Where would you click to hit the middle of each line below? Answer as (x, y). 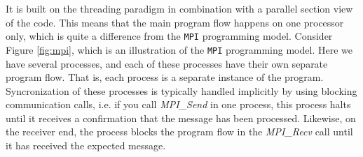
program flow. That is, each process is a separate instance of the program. (165, 77)
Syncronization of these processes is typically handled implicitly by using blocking (181, 90)
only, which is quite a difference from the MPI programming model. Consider (169, 36)
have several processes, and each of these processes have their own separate (167, 63)
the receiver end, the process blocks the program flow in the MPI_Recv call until (179, 132)
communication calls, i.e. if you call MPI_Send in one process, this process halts (178, 104)
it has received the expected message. (86, 145)
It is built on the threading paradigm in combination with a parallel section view (179, 8)
